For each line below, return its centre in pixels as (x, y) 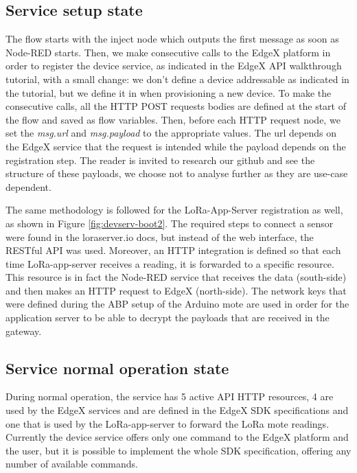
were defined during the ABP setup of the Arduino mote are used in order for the (177, 304)
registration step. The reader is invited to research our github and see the (160, 160)
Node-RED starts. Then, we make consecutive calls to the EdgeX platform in (168, 52)
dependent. (28, 186)
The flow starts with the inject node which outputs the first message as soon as (172, 39)
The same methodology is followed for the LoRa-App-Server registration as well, (174, 210)
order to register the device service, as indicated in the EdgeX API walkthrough (174, 66)
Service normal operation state (117, 368)
